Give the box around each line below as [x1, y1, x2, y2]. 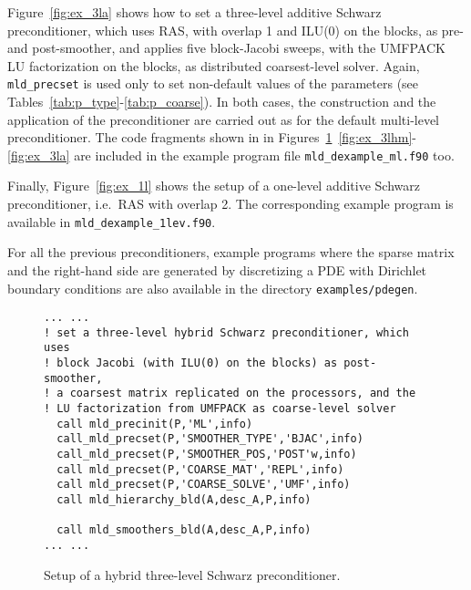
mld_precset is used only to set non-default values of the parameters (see [7, 74, 419, 93]
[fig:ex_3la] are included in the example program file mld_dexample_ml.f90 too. [7, 145, 455, 164]
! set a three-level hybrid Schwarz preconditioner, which [44, 326, 409, 339]
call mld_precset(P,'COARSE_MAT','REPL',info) [56, 462, 344, 476]
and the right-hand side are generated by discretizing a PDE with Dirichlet [7, 260, 427, 279]
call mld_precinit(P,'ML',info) [56, 417, 253, 430]
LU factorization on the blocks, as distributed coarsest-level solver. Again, [7, 56, 420, 75]
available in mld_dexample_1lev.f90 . [7, 212, 216, 231]
